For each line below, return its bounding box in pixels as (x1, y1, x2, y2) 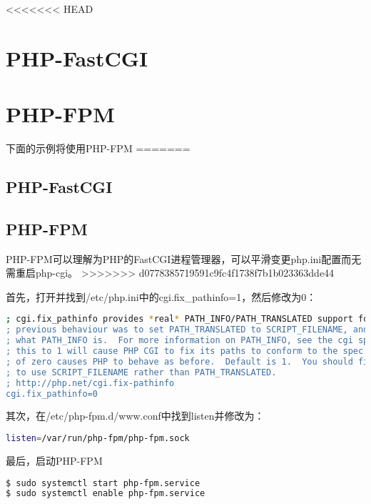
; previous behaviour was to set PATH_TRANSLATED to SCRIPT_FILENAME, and (6, 325, 369, 335)
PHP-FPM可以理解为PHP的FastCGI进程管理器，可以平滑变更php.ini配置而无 (6, 251, 362, 266)
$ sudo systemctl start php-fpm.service (6, 478, 200, 488)
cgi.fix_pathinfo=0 (6, 388, 98, 399)
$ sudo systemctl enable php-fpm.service (6, 488, 205, 499)
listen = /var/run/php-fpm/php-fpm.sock (6, 433, 190, 444)
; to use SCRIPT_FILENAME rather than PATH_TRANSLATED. (6, 367, 277, 377)
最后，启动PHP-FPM (6, 453, 103, 468)
